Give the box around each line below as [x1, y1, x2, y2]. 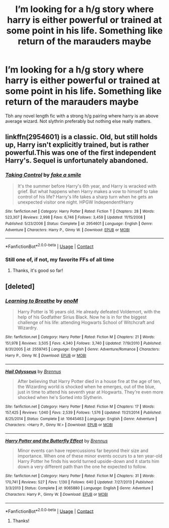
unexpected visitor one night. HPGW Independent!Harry [17, 199, 134, 205]
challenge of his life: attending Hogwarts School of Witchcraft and [17, 319, 154, 325]
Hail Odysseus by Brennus [5, 368, 61, 374]
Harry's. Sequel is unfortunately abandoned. [5, 156, 148, 165]
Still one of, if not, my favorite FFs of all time [5, 256, 114, 263]
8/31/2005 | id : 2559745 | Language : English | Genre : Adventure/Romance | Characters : [5, 347, 160, 352]
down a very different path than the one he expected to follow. [17, 464, 147, 470]
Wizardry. [17, 324, 38, 331]
